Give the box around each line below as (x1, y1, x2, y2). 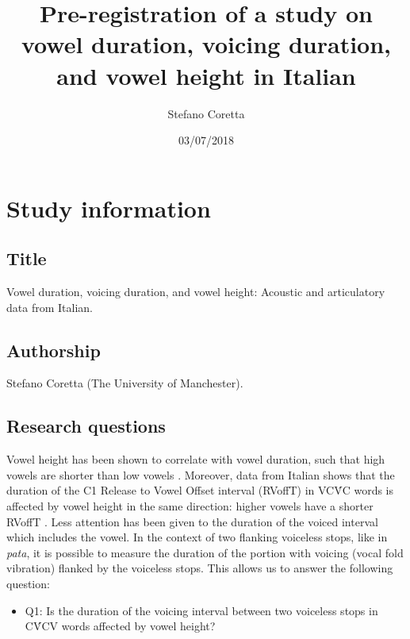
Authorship (6, 337, 101, 362)
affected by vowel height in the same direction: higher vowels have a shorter (6, 498, 374, 514)
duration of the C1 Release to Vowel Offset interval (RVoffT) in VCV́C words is (6, 482, 394, 498)
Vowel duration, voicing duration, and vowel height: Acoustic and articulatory (6, 283, 385, 300)
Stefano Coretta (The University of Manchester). (6, 375, 243, 391)
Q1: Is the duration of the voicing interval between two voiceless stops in (25, 602, 378, 618)
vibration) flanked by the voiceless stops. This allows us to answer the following (6, 560, 393, 576)
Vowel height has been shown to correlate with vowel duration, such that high (6, 451, 385, 468)
